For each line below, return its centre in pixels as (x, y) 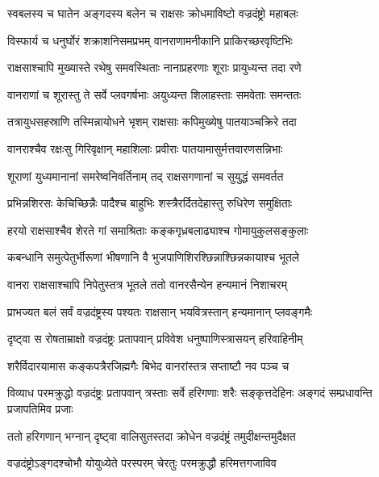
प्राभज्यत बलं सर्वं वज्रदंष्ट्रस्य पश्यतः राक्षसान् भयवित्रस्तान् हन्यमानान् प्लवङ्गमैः (160, 311)
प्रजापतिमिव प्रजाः (40, 408)
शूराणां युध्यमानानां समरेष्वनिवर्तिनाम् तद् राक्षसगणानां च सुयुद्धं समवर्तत (146, 176)
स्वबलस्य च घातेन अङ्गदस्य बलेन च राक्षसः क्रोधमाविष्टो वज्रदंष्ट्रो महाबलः (153, 13)
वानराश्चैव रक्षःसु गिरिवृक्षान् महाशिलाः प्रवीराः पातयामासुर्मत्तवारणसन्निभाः (145, 148)
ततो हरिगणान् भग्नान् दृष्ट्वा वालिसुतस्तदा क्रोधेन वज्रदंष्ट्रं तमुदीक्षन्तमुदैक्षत (152, 435)
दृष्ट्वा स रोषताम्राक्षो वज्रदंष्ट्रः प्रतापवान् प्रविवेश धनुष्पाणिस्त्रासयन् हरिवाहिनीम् (155, 339)
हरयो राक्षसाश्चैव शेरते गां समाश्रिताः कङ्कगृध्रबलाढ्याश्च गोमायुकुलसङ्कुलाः (158, 230)
